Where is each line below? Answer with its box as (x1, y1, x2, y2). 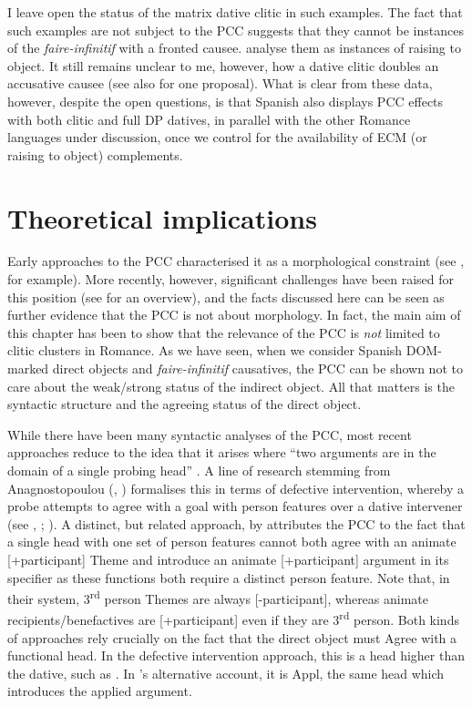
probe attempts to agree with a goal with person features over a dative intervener (7, 496, 463, 516)
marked (7, 359, 49, 378)
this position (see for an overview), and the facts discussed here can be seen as (7, 287, 445, 306)
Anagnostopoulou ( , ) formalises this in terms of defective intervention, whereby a (7, 478, 465, 497)
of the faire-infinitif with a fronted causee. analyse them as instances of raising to (7, 38, 461, 57)
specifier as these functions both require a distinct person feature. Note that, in (7, 568, 450, 587)
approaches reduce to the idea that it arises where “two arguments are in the (7, 443, 436, 462)
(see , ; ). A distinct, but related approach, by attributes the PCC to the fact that (7, 514, 466, 533)
